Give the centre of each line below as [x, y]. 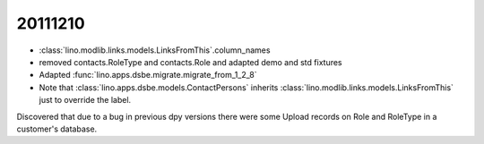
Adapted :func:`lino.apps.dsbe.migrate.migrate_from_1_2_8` [148, 75]
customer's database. [57, 129]
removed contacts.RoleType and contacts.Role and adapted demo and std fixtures [190, 62]
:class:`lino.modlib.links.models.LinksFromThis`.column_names [155, 50]
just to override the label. [85, 100]
